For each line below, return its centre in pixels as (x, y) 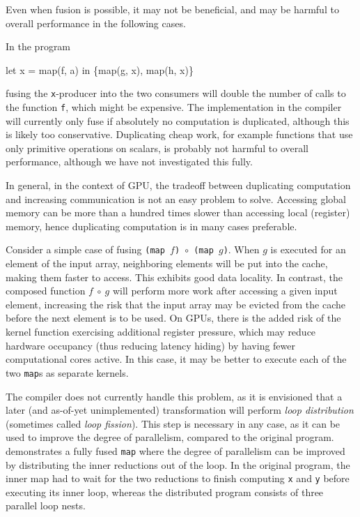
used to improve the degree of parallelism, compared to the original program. (170, 437)
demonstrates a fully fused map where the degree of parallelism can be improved (175, 450)
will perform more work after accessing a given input (225, 291)
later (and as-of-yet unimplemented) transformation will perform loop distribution (180, 410)
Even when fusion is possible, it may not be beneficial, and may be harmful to (172, 9)
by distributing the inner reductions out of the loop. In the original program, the (178, 464)
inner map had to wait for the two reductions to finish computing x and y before (178, 478)
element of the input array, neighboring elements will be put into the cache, (167, 263)
